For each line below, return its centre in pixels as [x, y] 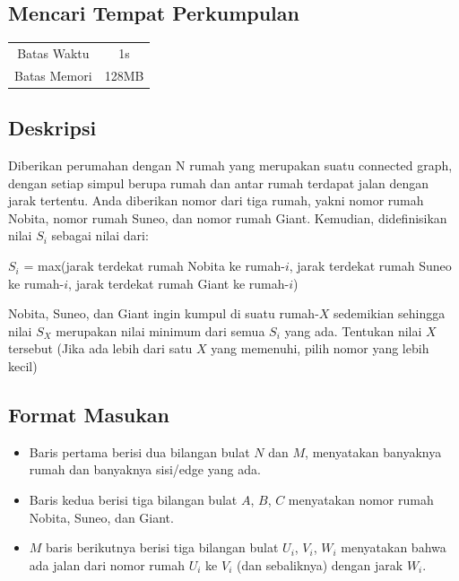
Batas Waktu [53, 52]
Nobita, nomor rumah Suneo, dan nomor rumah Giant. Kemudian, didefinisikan [228, 217]
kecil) [23, 366]
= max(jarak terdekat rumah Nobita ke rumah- [154, 266]
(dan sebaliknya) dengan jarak [320, 564]
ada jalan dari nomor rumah [107, 564]
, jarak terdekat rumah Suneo [370, 266]
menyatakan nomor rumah [361, 500]
